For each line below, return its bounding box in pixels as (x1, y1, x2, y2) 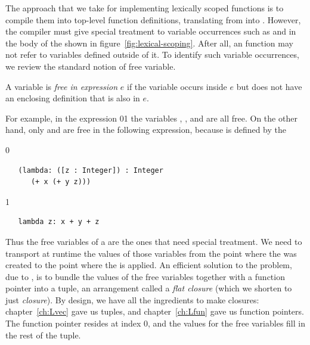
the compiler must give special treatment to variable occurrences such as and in (5, 25, 296, 38)
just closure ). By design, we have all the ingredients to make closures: (5, 293, 259, 306)
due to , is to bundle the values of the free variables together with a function (5, 270, 285, 282)
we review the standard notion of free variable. (5, 60, 176, 72)
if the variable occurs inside (126, 80, 227, 92)
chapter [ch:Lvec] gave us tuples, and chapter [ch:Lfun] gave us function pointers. (5, 305, 304, 318)
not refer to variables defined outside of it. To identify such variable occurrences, (5, 48, 299, 61)
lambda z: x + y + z (18, 217, 100, 226)
